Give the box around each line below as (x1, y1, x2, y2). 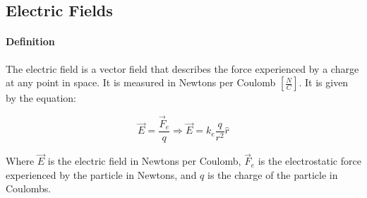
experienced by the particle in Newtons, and (6, 167, 197, 182)
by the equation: (6, 91, 76, 105)
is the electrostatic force (258, 153, 361, 168)
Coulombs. (6, 181, 52, 196)
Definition (6, 34, 55, 49)
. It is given (299, 75, 349, 90)
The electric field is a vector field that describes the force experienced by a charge (6, 61, 359, 76)
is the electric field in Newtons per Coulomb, (47, 153, 241, 168)
